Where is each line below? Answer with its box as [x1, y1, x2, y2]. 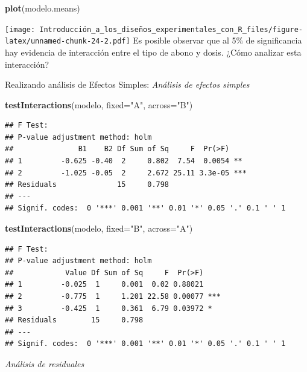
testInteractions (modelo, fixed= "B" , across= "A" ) [5, 222, 193, 235]
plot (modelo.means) [5, 2, 80, 14]
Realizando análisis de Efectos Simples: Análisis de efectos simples [5, 78, 250, 91]
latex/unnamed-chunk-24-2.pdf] [5, 37, 130, 46]
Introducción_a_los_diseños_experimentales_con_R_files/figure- [39, 25, 303, 34]
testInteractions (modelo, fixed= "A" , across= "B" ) [5, 98, 193, 111]
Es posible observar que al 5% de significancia [133, 34, 302, 47]
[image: [5, 25, 36, 34]
